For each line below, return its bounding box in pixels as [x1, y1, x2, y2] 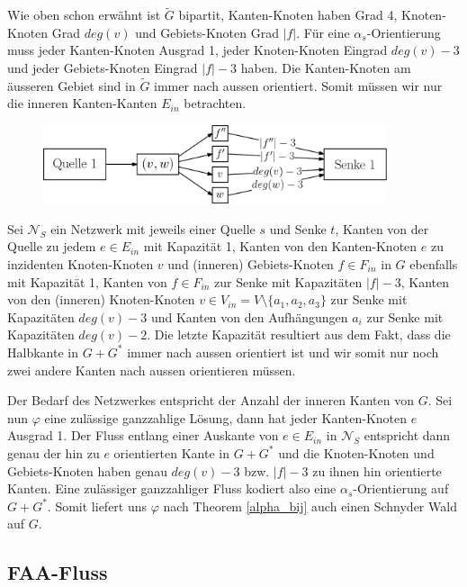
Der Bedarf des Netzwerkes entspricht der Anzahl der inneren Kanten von [7, 391, 414, 410]
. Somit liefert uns [47, 496, 148, 515]
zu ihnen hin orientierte [312, 461, 442, 480]
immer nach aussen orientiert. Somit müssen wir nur [154, 76, 443, 95]
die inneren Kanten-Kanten [7, 94, 157, 113]
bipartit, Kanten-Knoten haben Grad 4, [178, 5, 398, 24]
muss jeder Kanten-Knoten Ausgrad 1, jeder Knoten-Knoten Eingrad [7, 41, 388, 59]
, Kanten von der [335, 219, 429, 238]
